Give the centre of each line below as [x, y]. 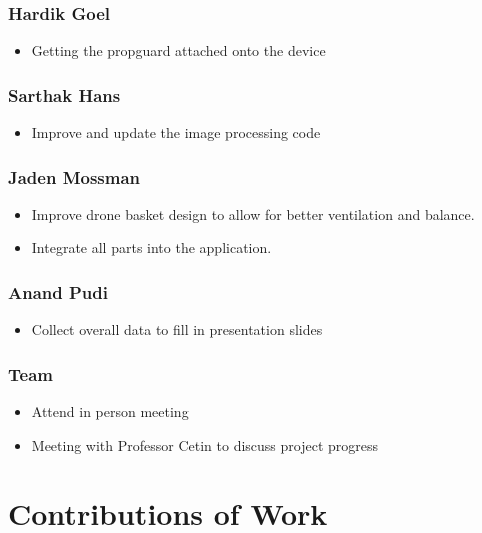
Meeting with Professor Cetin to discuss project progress [205, 444]
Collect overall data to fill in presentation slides [177, 329]
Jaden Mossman [74, 176]
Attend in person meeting [110, 411]
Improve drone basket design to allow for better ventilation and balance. [253, 213]
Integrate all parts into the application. [151, 247]
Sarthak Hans [64, 94]
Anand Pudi [58, 291]
